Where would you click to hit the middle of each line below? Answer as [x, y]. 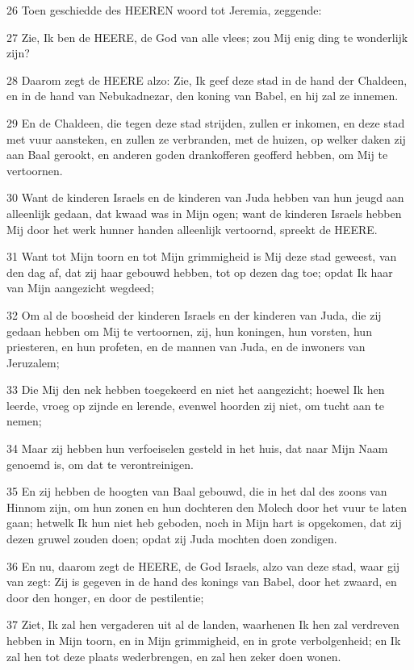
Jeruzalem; [33, 362]
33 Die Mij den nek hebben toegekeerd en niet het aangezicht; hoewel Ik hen [196, 389]
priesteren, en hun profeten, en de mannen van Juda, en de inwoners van [186, 347]
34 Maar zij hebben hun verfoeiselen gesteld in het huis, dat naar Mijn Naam [197, 448]
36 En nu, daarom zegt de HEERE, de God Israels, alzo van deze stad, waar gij [203, 565]
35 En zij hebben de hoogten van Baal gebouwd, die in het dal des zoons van [197, 491]
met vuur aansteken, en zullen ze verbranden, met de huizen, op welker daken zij [206, 138]
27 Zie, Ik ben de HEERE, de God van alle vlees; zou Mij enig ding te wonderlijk [207, 37]
